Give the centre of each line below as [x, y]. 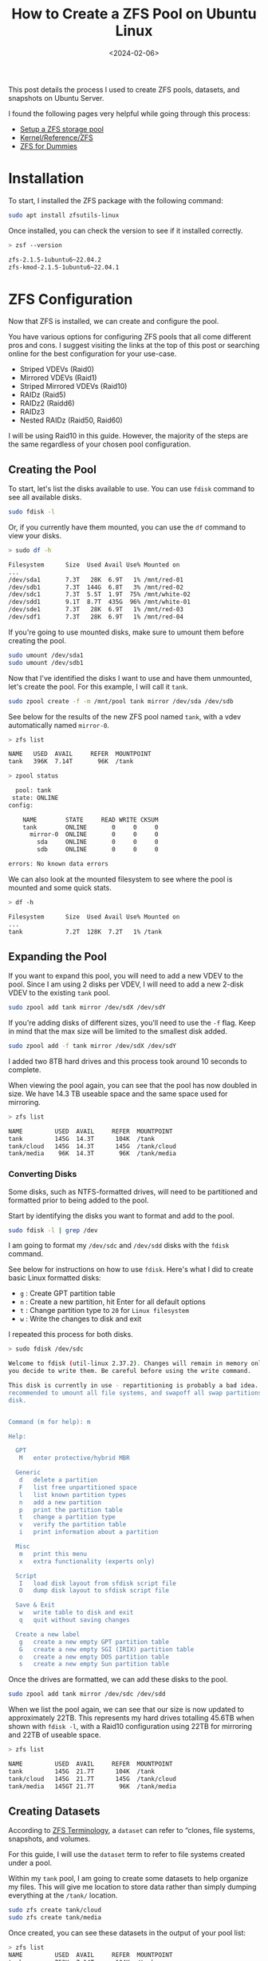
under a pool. [30, 1863]
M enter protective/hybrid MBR [74, 1458]
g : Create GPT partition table [67, 1294]
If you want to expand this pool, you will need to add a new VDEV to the [126, 976]
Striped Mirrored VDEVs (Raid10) [73, 386]
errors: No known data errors [59, 864]
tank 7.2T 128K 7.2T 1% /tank [85, 932]
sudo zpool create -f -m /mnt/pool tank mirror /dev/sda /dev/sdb [121, 701]
